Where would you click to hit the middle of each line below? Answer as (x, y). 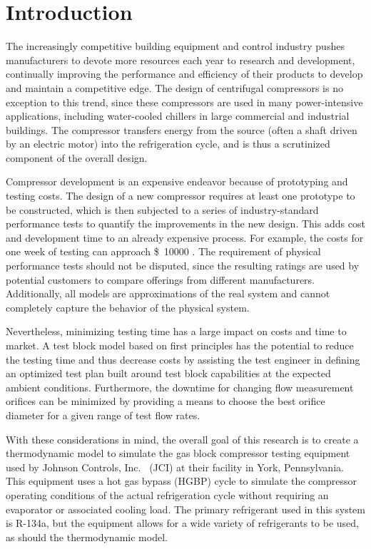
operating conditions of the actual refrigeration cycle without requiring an (167, 494)
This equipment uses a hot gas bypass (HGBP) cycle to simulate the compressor (181, 481)
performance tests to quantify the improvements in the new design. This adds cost (185, 224)
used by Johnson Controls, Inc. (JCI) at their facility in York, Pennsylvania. (175, 467)
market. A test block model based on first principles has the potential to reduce (180, 345)
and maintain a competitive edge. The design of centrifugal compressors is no (174, 87)
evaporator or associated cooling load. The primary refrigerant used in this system (185, 509)
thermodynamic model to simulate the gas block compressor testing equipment (178, 453)
